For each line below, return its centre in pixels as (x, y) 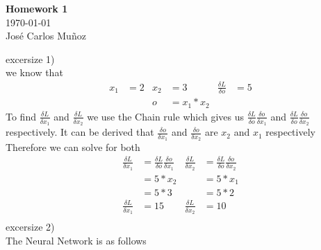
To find (21, 116)
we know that (34, 72)
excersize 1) (30, 59)
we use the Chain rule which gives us (166, 116)
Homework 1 (37, 8)
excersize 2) (30, 226)
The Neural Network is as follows (76, 240)
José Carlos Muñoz (46, 36)
